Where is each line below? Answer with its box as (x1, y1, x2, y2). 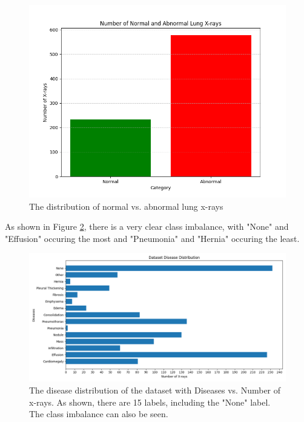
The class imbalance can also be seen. (29, 407, 168, 420)
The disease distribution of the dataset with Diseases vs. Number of (29, 383, 281, 396)
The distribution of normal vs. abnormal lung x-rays (29, 199, 223, 212)
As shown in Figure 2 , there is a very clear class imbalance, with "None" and (5, 220, 289, 233)
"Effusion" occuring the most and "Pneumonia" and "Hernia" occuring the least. (5, 232, 300, 244)
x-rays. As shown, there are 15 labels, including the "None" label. (29, 395, 271, 408)
